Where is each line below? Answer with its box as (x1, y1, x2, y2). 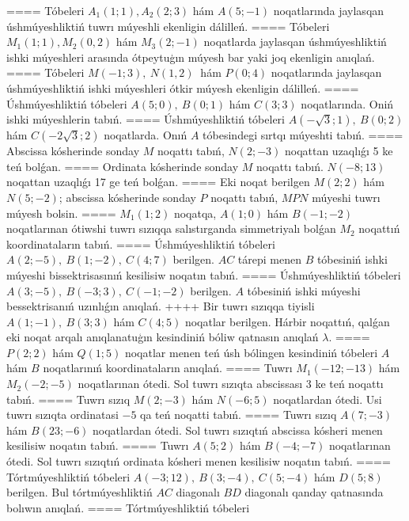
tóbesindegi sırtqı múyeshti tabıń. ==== (203, 127, 403, 143)
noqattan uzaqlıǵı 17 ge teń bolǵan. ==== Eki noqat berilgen (6, 173, 310, 190)
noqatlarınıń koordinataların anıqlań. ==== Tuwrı (43, 359, 293, 376)
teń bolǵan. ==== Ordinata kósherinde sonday (6, 158, 239, 174)
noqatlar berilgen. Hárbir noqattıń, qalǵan (184, 313, 390, 329)
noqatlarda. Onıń (104, 127, 187, 143)
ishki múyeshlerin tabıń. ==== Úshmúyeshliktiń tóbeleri (6, 111, 285, 127)
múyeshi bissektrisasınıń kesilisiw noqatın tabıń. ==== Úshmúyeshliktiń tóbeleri (6, 266, 401, 283)
